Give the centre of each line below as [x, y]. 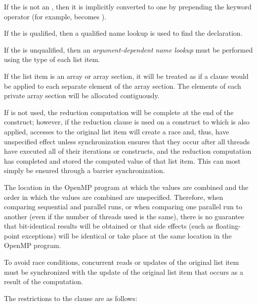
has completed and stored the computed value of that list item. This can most [122, 160]
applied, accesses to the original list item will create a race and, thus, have [117, 131]
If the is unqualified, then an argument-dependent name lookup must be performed [128, 49]
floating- [228, 226]
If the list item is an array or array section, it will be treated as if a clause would [126, 76]
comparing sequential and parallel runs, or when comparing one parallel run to [123, 207]
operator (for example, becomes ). [55, 16]
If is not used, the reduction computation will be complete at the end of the [119, 112]
